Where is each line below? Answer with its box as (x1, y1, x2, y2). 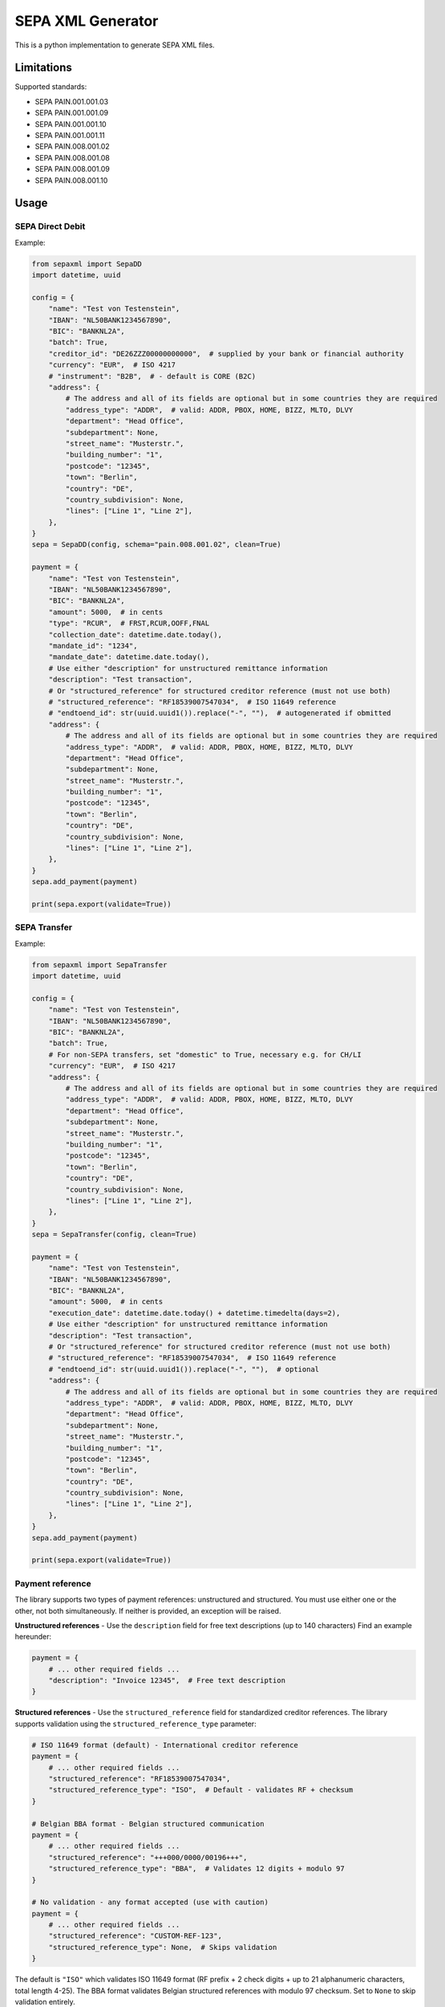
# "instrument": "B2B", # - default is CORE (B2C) (48, 372, 257, 381)
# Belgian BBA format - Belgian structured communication (31, 1819, 265, 1828)
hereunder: (14, 1632, 52, 1642)
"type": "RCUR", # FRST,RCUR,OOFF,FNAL (48, 619, 210, 628)
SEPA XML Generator (14, 12, 159, 30)
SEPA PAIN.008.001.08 (34, 153, 110, 162)
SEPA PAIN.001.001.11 (34, 131, 106, 140)
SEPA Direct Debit (14, 221, 86, 232)
